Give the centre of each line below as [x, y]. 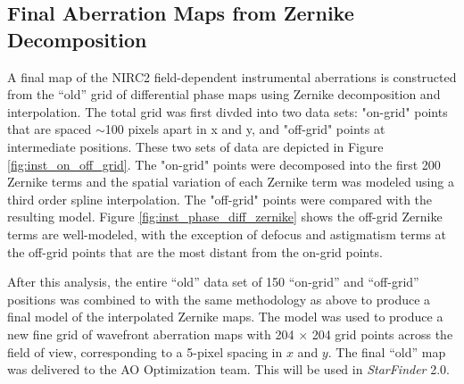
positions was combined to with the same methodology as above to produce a [219, 299]
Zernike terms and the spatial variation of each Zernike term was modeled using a [231, 182]
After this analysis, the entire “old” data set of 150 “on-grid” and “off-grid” [213, 282]
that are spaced [50, 129]
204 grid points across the [382, 334]
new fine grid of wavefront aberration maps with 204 [151, 334]
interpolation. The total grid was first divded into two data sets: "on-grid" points [228, 111]
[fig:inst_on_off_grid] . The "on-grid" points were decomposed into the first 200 [224, 164]
